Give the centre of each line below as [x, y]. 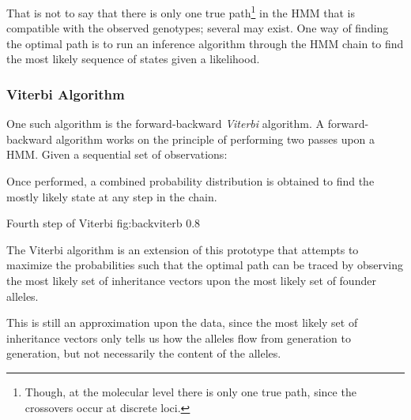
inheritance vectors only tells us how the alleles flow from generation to [179, 337]
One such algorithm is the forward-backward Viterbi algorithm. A [165, 124]
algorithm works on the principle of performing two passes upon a [215, 139]
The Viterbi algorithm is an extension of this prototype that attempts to [183, 249]
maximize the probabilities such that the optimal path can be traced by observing [205, 265]
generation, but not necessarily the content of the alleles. [144, 353]
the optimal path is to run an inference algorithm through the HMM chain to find [205, 43]
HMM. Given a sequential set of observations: [117, 154]
